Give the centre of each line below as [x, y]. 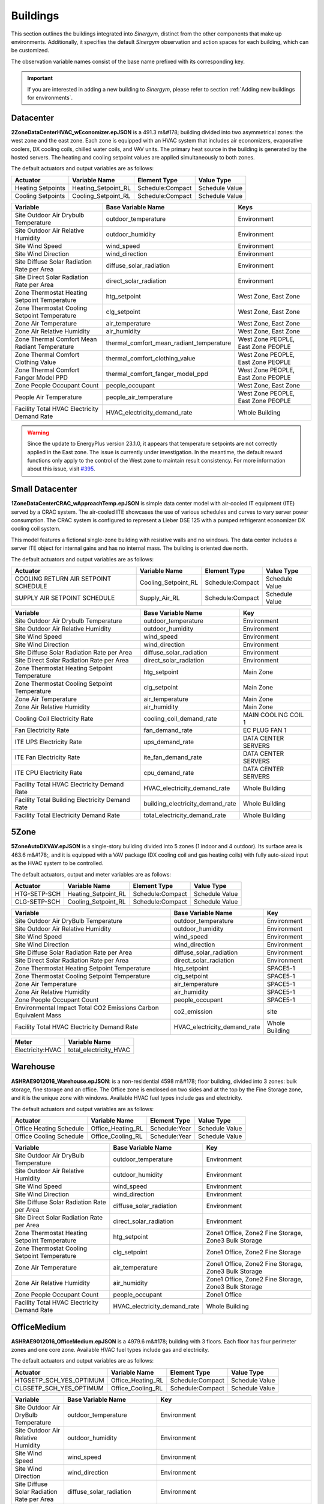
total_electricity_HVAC [99, 1050]
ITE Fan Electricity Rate [47, 757]
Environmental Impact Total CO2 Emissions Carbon [87, 1008]
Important [40, 78]
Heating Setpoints [40, 188]
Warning [38, 433]
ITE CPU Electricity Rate [49, 772]
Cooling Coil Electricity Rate [54, 718]
